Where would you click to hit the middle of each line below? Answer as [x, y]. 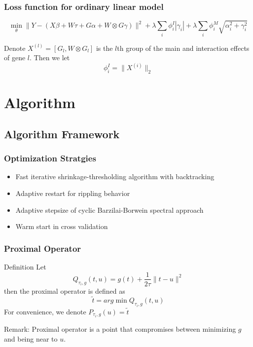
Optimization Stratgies [50, 158]
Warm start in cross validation [62, 226]
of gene [15, 58]
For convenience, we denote [45, 311]
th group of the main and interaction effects [183, 48]
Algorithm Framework [62, 134]
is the [104, 48]
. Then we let [50, 58]
